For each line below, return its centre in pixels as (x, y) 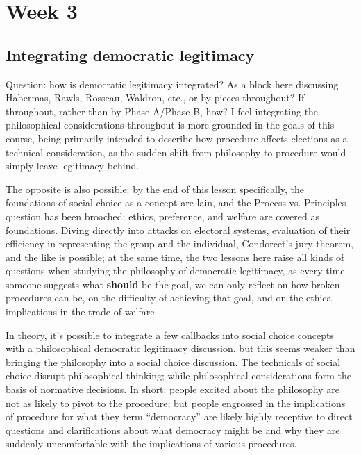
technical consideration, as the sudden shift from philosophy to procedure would (176, 152)
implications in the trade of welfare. (82, 312)
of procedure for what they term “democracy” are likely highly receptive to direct (179, 416)
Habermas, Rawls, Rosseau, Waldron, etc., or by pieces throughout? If (155, 98)
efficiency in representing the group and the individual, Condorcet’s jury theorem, (179, 243)
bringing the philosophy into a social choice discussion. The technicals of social (173, 362)
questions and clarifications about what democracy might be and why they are (173, 430)
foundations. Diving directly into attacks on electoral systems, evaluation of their (178, 230)
